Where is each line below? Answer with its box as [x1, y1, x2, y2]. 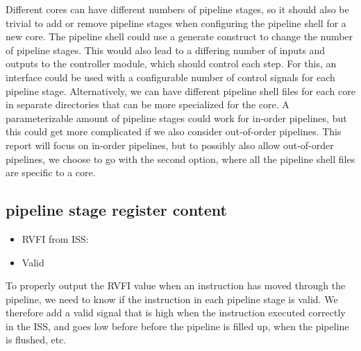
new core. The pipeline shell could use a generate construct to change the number [6, 29, 353, 44]
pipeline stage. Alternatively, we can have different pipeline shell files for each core [6, 83, 355, 98]
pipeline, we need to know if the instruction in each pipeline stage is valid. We [6, 291, 338, 306]
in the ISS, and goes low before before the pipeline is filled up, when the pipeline [6, 318, 349, 333]
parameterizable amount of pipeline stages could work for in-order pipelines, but [6, 110, 347, 125]
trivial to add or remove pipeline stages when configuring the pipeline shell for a [6, 15, 346, 30]
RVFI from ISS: [22, 231, 89, 246]
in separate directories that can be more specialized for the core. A [6, 97, 289, 112]
